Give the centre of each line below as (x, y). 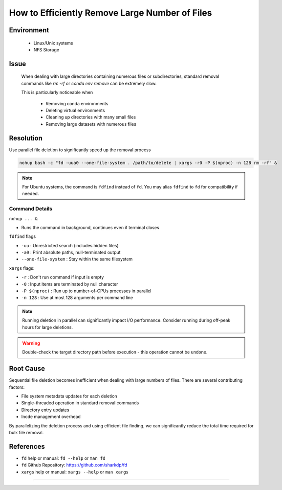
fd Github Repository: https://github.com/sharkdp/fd (74, 465)
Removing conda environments (77, 103)
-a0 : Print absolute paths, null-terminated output (71, 253)
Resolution (26, 138)
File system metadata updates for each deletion (69, 396)
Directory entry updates (45, 410)
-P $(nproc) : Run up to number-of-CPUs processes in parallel (86, 291)
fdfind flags (22, 236)
